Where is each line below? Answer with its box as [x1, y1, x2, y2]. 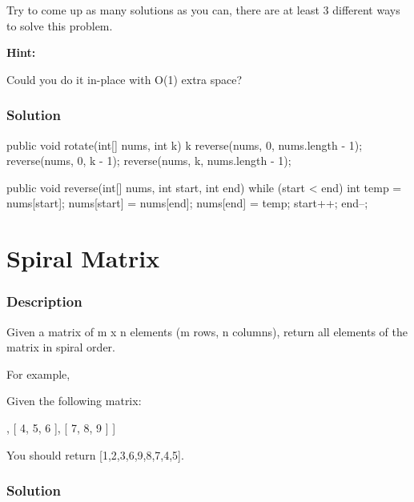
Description [6, 291, 82, 311]
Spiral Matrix [6, 242, 160, 275]
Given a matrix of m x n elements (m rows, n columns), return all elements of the [6, 323, 408, 339]
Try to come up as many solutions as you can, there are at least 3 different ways [6, 2, 400, 18]
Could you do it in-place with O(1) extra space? [6, 70, 243, 87]
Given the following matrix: [6, 392, 142, 409]
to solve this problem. [6, 17, 113, 34]
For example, [6, 365, 70, 382]
